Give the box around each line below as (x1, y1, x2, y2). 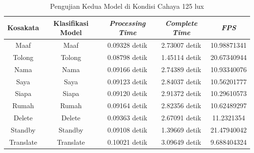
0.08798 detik (107, 52, 148, 62)
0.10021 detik (107, 136, 148, 147)
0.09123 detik (107, 76, 148, 86)
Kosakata (7, 22, 39, 33)
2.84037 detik (161, 76, 201, 86)
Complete (165, 18, 197, 28)
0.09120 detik (107, 88, 148, 98)
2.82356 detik (161, 100, 201, 111)
